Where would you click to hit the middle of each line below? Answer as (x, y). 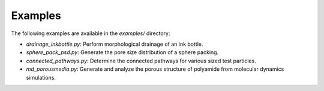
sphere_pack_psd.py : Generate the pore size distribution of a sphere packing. (122, 52)
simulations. (41, 77)
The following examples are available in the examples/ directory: (91, 33)
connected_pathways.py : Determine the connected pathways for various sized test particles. (141, 61)
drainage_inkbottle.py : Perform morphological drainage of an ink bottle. (115, 44)
